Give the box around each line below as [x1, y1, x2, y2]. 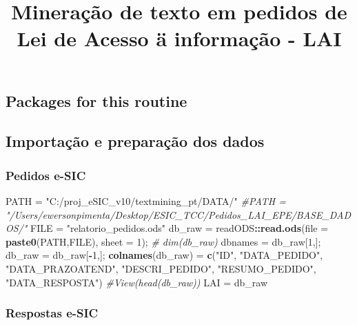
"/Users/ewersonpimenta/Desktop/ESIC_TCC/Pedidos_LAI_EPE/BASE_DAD [6, 207, 351, 221]
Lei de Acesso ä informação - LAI [17, 24, 342, 52]
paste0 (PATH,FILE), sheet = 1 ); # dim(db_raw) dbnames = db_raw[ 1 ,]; [6, 234, 321, 248]
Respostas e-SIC [6, 304, 99, 322]
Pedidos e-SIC [6, 166, 86, 184]
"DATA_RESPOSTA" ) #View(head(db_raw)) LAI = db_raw [6, 275, 268, 289]
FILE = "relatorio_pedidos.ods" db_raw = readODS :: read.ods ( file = [30, 221, 329, 235]
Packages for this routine [6, 90, 187, 111]
